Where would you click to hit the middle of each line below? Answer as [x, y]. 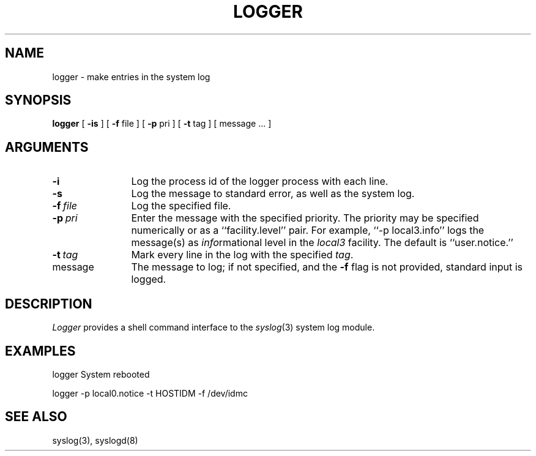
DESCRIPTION [49, 304]
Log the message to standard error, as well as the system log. [273, 194]
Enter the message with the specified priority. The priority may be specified [305, 218]
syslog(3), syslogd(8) [95, 440]
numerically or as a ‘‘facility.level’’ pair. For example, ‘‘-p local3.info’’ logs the [308, 230]
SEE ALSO [36, 417]
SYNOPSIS [38, 100]
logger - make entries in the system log [131, 77]
